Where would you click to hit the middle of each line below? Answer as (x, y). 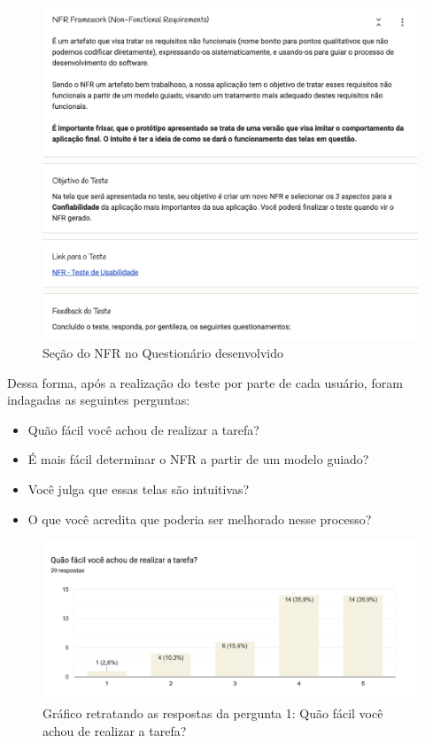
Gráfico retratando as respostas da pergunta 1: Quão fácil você (213, 713)
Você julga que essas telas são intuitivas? (139, 488)
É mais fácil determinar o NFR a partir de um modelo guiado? (198, 459)
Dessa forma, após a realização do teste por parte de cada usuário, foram (205, 382)
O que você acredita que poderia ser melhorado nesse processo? (200, 519)
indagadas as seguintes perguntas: (99, 400)
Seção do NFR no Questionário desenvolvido (163, 352)
